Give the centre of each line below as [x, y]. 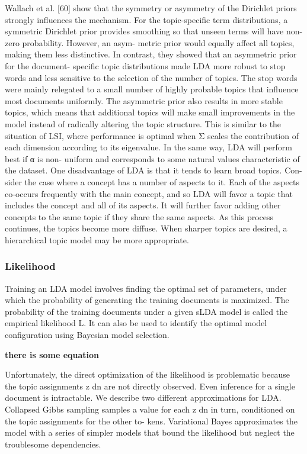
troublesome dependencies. [53, 444]
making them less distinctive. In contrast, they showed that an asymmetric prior [151, 54]
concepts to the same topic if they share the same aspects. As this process [139, 216]
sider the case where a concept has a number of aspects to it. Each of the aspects [152, 181]
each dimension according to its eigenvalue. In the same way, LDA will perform [148, 147]
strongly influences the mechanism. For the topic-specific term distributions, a [146, 19]
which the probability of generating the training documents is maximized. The [147, 300]
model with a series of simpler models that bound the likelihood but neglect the [150, 432]
